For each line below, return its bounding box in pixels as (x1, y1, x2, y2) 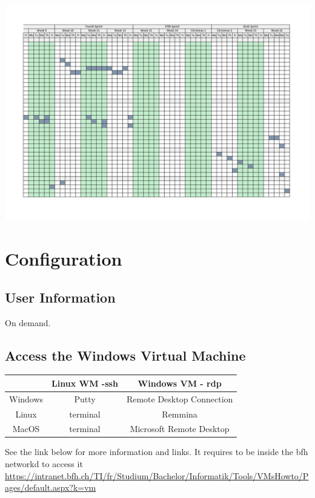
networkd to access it (5, 457, 83, 470)
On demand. (5, 316, 51, 329)
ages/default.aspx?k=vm (5, 481, 96, 494)
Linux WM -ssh (51, 376, 118, 389)
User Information (5, 287, 116, 306)
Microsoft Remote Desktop (130, 422, 230, 435)
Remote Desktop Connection (126, 392, 233, 405)
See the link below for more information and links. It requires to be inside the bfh (5, 445, 308, 458)
